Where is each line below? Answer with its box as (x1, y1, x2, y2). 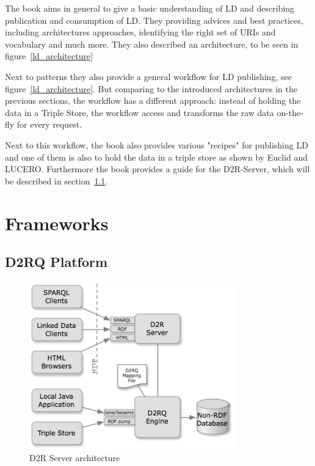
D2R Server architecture (29, 451, 120, 464)
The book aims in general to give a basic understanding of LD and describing (5, 2, 295, 14)
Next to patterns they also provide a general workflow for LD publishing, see (5, 70, 292, 82)
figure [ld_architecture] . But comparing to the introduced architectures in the (5, 82, 297, 95)
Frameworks (5, 210, 109, 235)
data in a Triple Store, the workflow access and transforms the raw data (5, 106, 274, 118)
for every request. (16, 118, 82, 131)
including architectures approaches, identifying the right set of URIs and (5, 26, 276, 38)
